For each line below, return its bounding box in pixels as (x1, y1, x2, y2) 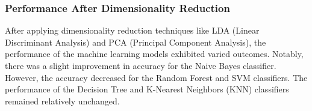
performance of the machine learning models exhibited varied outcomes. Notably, (5, 47, 304, 60)
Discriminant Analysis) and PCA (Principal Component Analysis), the (5, 35, 266, 48)
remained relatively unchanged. (5, 94, 120, 107)
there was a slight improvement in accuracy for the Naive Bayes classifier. (5, 59, 276, 71)
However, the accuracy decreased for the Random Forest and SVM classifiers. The (5, 71, 308, 83)
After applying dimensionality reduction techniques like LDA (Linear (5, 24, 260, 37)
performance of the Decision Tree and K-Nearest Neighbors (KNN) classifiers (5, 83, 289, 95)
